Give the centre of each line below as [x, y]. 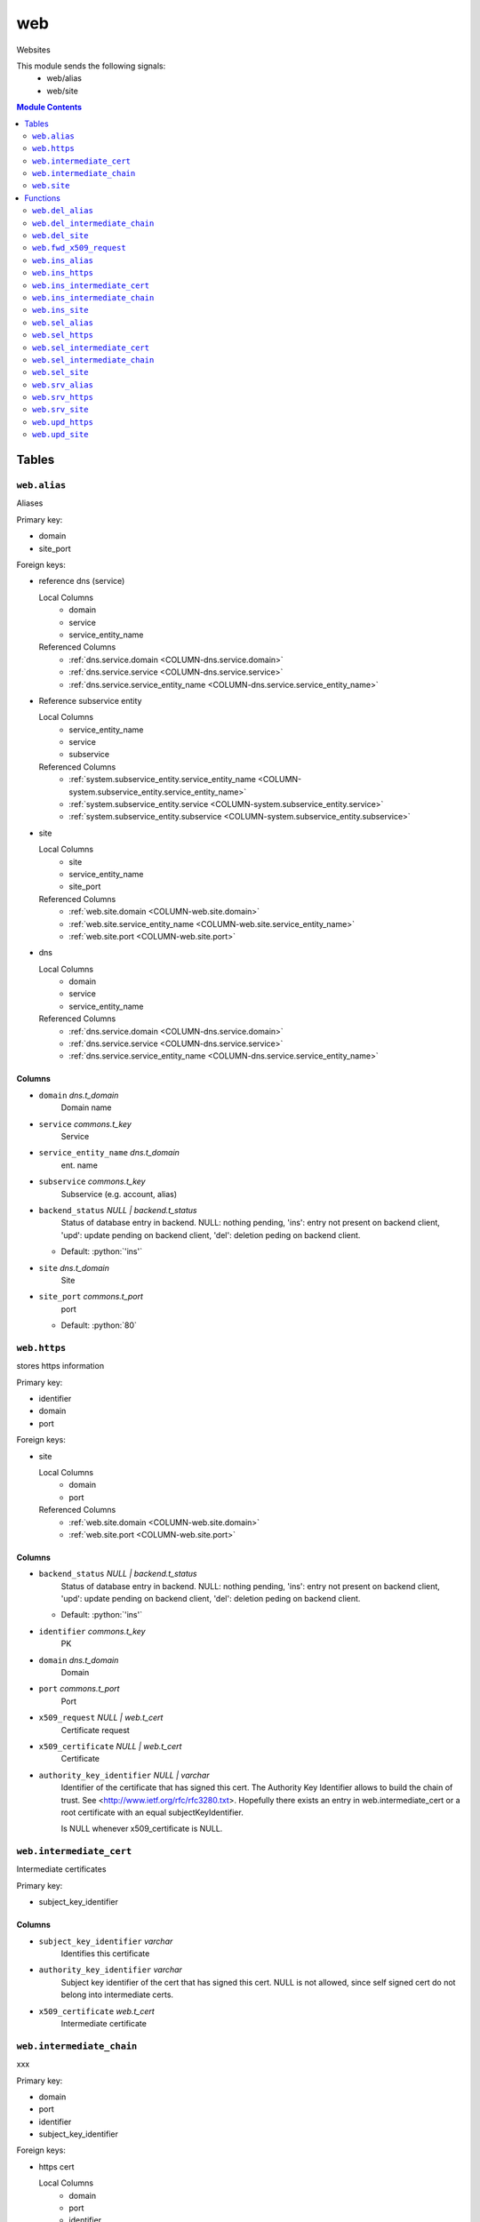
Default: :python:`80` [99, 1325]
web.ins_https [63, 273]
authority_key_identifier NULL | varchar [124, 1775]
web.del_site [60, 236]
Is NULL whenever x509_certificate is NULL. [142, 1829]
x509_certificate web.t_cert [96, 2011]
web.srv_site [60, 410]
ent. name [79, 1165]
